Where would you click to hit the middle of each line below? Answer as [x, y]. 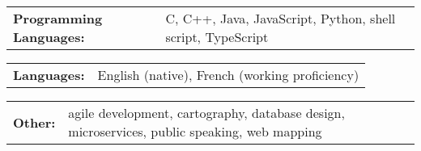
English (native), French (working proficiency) [228, 75]
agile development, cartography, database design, [206, 113]
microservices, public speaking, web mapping [195, 131]
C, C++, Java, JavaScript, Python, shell [281, 18]
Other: [34, 122]
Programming [58, 18]
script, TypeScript [217, 37]
